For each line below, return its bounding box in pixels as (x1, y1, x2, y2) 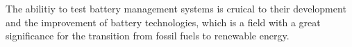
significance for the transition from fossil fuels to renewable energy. (6, 28, 290, 43)
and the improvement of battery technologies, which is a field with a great (6, 15, 321, 29)
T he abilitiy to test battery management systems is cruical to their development (6, 1, 346, 15)
